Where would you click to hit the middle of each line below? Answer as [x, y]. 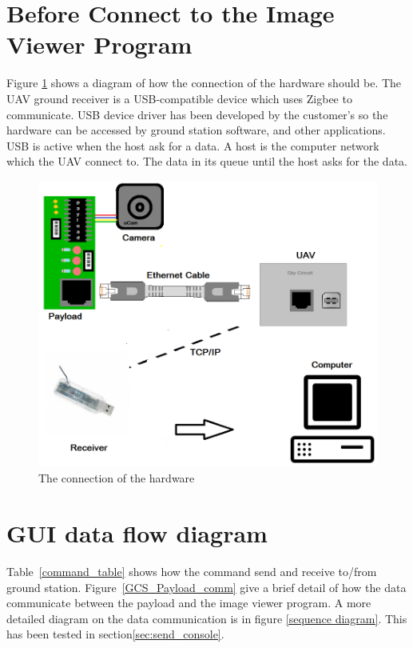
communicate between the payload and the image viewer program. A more [189, 603]
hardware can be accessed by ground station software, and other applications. [196, 130]
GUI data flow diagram [137, 533]
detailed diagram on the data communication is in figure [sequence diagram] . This [207, 618]
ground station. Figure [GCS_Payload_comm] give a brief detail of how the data [206, 587]
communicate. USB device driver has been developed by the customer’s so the [197, 114]
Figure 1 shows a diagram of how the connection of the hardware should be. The [204, 83]
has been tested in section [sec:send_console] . [115, 634]
